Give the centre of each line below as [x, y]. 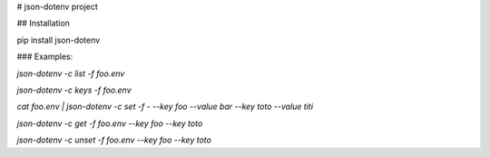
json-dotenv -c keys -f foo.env [74, 90]
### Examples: [45, 57]
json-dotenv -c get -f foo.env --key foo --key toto [110, 123]
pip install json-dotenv [59, 40]
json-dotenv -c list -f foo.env [71, 74]
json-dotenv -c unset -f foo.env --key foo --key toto [114, 140]
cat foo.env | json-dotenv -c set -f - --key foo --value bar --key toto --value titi [165, 107]
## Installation [43, 24]
